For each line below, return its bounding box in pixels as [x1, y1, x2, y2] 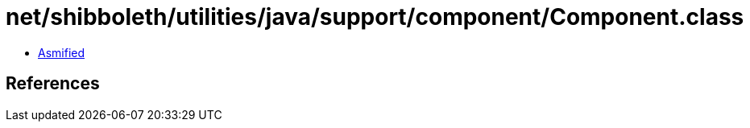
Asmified [38, 45, 85, 60]
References [6, 73, 100, 94]
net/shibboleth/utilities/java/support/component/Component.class [6, 3, 744, 31]
